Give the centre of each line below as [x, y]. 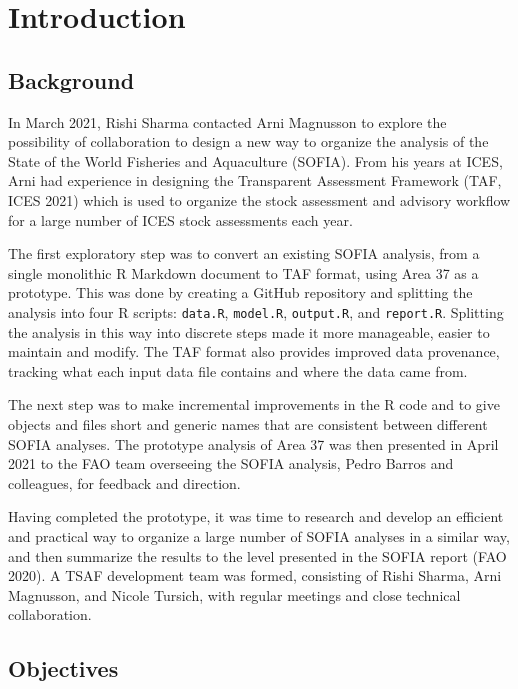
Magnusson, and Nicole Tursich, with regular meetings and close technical [234, 594]
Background [71, 79]
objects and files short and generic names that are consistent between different [248, 423]
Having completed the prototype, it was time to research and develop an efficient [256, 516]
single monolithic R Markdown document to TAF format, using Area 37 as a [243, 272]
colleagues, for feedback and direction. [124, 482]
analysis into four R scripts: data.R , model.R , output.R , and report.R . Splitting [256, 311]
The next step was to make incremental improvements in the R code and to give [254, 404]
